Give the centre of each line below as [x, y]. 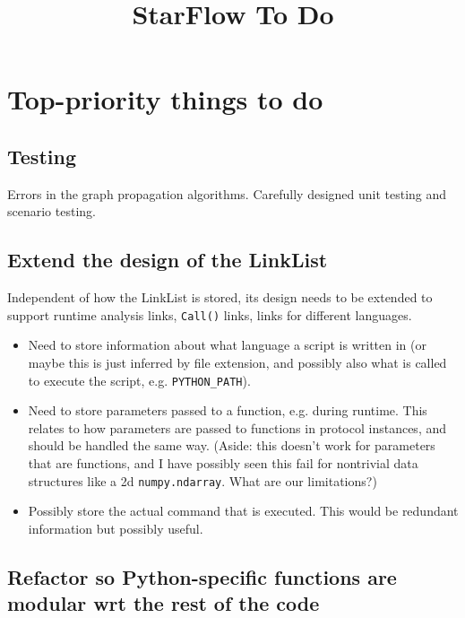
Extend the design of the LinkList [168, 260]
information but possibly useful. [116, 528]
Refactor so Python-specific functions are [202, 576]
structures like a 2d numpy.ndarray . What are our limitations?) [202, 480]
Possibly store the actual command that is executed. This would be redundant [243, 511]
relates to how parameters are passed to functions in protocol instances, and [237, 427]
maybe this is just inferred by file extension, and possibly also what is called [237, 362]
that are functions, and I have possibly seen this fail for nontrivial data [223, 463]
